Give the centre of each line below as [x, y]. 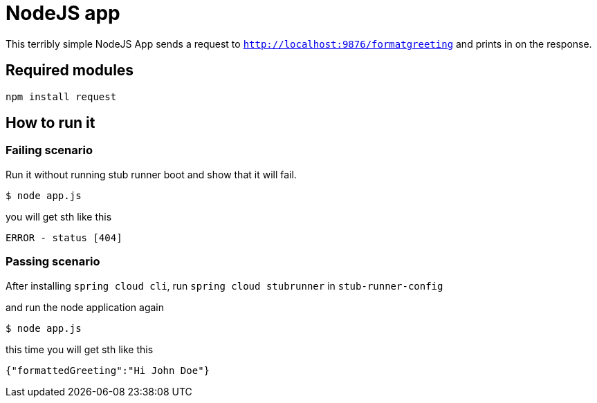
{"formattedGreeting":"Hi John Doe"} [108, 370]
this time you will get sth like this [80, 349]
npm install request [61, 96]
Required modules [70, 71]
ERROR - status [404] [64, 237]
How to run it [50, 123]
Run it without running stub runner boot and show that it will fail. [151, 174]
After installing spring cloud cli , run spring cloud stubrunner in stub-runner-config [224, 285]
